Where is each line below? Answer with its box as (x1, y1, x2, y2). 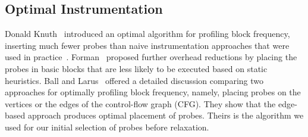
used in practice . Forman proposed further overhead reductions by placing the (5, 51, 297, 63)
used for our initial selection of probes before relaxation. (5, 120, 209, 133)
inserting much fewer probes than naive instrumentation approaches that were (5, 39, 290, 51)
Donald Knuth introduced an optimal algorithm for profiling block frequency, (5, 27, 290, 40)
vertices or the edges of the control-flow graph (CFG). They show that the (5, 97, 276, 110)
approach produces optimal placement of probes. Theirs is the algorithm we (27, 109, 304, 122)
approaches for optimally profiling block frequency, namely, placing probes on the (5, 86, 301, 98)
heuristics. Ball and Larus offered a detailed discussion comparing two (5, 74, 264, 86)
